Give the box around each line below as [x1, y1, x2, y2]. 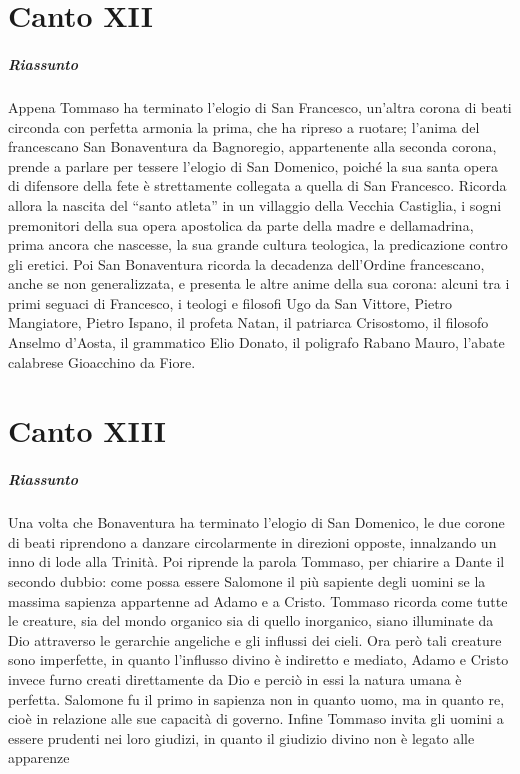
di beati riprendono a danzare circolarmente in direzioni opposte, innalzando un [8, 531, 497, 552]
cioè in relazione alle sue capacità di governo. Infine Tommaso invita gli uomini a [8, 708, 504, 729]
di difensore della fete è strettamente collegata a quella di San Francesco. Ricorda [8, 175, 507, 196]
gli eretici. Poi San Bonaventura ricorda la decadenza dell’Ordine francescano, [8, 253, 485, 274]
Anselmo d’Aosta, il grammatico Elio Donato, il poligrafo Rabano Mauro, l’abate [8, 332, 505, 353]
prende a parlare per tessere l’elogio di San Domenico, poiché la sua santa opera [8, 155, 498, 176]
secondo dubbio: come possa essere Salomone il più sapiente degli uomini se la [8, 570, 486, 591]
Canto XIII [8, 410, 167, 451]
